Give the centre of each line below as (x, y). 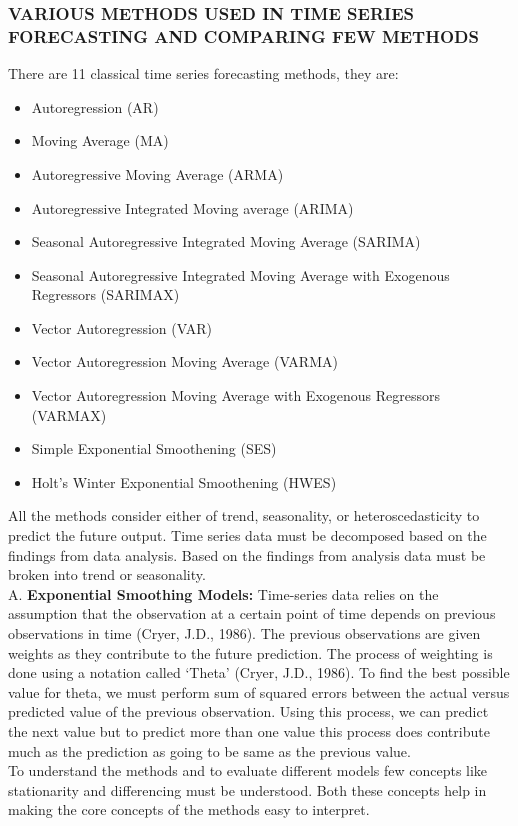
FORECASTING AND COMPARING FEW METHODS (243, 35)
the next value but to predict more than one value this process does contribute (249, 730)
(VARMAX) (69, 414)
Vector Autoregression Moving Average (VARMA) (184, 361)
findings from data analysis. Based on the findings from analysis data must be (247, 554)
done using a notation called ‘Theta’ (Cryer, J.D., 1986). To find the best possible (259, 672)
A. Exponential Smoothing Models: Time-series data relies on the (223, 593)
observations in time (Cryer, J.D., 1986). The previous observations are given (244, 633)
